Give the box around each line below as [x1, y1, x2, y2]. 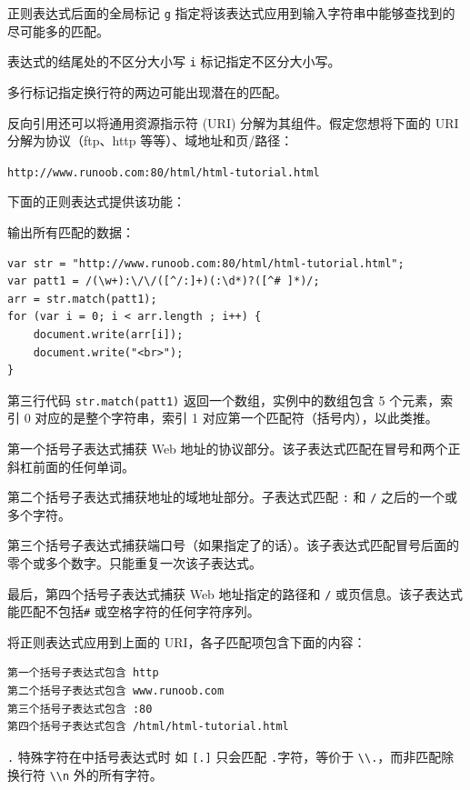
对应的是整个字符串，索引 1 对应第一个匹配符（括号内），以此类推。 [35, 408, 438, 427]
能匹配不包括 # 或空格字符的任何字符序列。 [7, 602, 260, 621]
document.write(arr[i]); [33, 327, 184, 341]
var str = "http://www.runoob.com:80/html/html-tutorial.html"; [7, 256, 405, 270]
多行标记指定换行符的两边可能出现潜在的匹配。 [7, 82, 287, 101]
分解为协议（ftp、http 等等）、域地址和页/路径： [7, 131, 294, 150]
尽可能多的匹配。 [7, 21, 109, 40]
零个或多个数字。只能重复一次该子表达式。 [7, 553, 262, 572]
